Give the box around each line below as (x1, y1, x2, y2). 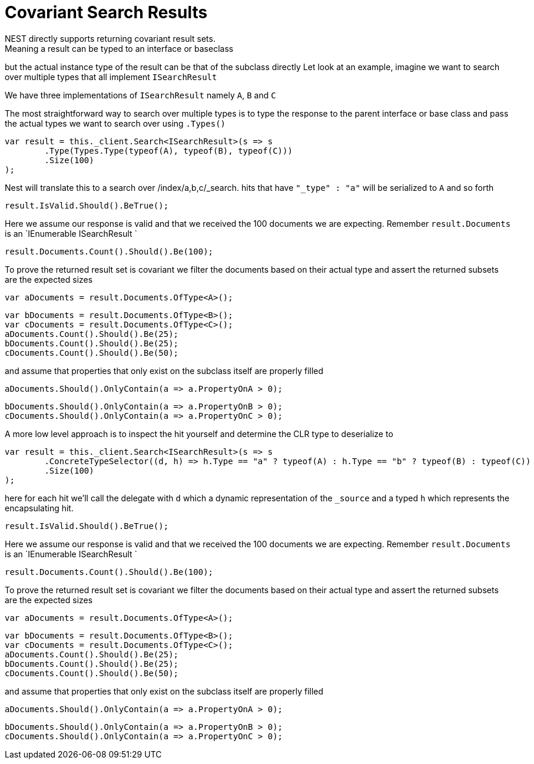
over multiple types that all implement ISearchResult (5, 71, 217, 82)
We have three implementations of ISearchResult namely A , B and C (5, 90, 276, 100)
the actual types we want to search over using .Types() (5, 118, 226, 128)
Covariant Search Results (5, 2, 208, 22)
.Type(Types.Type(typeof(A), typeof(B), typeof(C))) (44, 145, 293, 156)
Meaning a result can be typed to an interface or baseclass (5, 43, 234, 54)
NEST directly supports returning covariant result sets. (5, 33, 215, 44)
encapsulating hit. (5, 502, 74, 513)
